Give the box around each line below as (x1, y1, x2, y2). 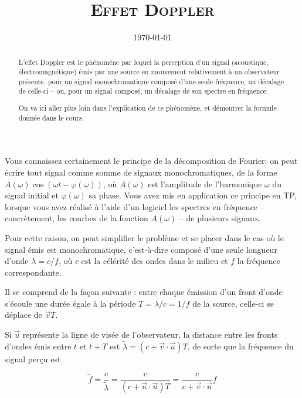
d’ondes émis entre (5, 339, 72, 352)
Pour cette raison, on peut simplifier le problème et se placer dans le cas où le (5, 231, 284, 243)
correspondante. (5, 266, 62, 278)
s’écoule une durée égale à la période (5, 297, 136, 309)
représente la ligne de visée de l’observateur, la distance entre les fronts (22, 328, 278, 341)
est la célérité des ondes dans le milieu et (81, 255, 228, 267)
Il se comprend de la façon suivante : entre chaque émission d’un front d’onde (5, 286, 283, 298)
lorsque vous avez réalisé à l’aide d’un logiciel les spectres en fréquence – (5, 200, 264, 212)
